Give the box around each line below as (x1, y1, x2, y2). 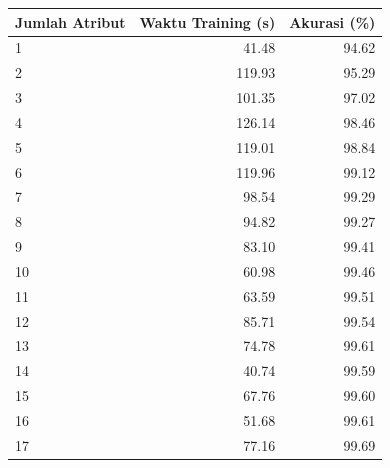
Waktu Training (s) (139, 11, 276, 32)
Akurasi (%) (289, 11, 376, 32)
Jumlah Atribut (15, 11, 126, 32)
